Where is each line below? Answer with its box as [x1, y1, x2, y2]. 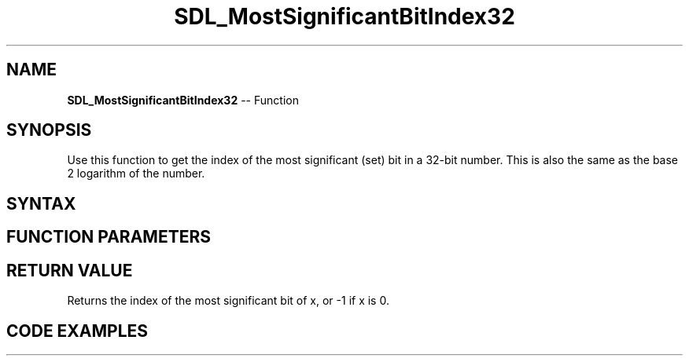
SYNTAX [6, 193, 76, 214]
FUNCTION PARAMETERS [6, 227, 211, 247]
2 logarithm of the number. [67, 166, 205, 181]
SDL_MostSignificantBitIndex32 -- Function [67, 93, 299, 107]
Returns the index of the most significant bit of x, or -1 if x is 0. [67, 294, 389, 308]
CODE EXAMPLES [6, 320, 149, 341]
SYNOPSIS [6, 120, 92, 141]
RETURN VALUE [6, 260, 133, 280]
